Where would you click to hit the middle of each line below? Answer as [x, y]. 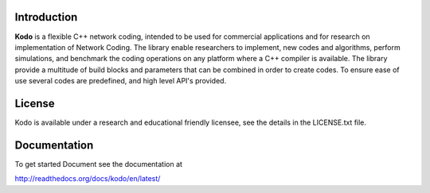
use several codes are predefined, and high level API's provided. [121, 81]
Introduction [46, 17]
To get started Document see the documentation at [99, 164]
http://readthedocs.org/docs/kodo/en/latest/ [88, 179]
